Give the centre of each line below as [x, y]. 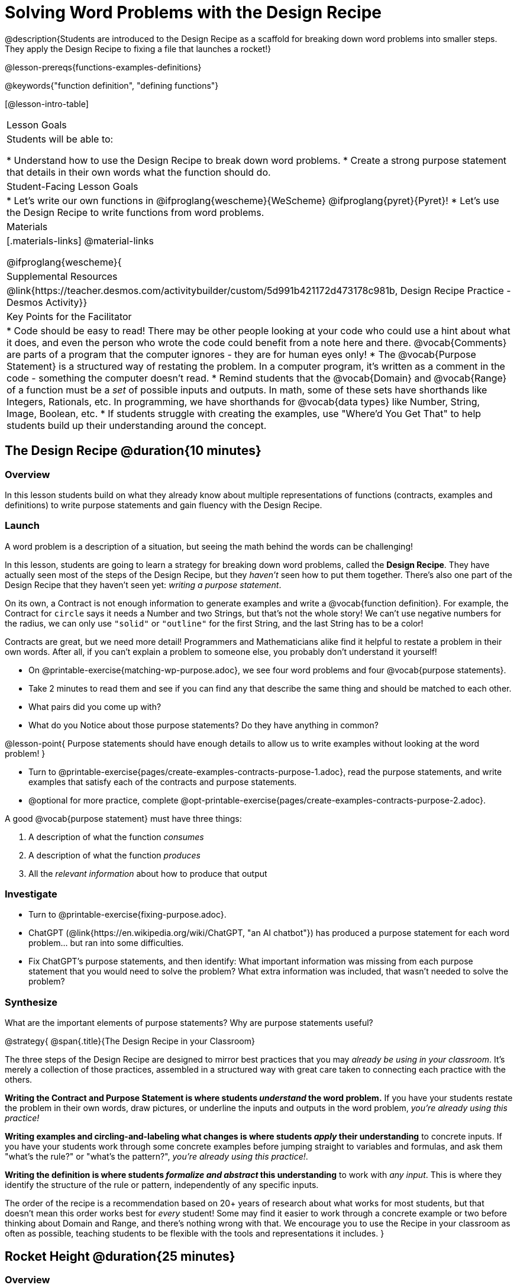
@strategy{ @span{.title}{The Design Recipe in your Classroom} [130, 1041]
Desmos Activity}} [47, 302]
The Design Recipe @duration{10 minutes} [133, 451]
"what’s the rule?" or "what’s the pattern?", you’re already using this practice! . [156, 1157]
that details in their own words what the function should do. [139, 172]
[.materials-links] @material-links [80, 241]
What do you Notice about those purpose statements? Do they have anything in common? [203, 725]
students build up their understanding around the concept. [137, 425]
